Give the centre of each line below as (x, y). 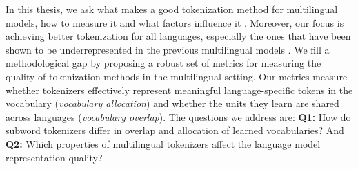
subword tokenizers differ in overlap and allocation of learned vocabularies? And (175, 130)
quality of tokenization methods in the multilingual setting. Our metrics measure (177, 76)
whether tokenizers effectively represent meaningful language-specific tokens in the (179, 90)
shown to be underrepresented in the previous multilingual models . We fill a (168, 49)
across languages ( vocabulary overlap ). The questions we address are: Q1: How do (178, 116)
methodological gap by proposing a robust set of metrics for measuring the (163, 63)
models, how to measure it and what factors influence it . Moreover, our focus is (175, 22)
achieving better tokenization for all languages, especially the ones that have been (178, 36)
